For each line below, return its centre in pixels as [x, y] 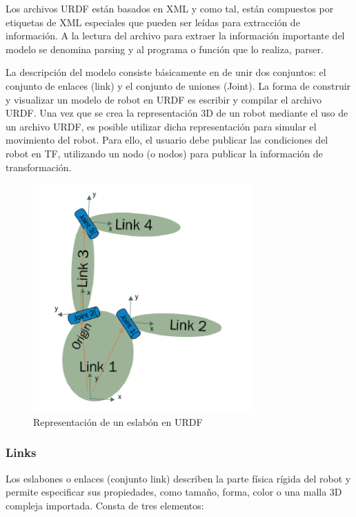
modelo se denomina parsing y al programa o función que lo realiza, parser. [165, 49]
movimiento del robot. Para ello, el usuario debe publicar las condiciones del [167, 140]
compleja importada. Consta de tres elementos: [105, 505]
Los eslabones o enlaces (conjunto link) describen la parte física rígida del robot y [178, 478]
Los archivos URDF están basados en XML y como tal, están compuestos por [170, 8]
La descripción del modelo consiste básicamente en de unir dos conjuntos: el [166, 72]
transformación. [39, 167]
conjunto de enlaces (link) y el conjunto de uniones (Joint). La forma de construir [178, 85]
